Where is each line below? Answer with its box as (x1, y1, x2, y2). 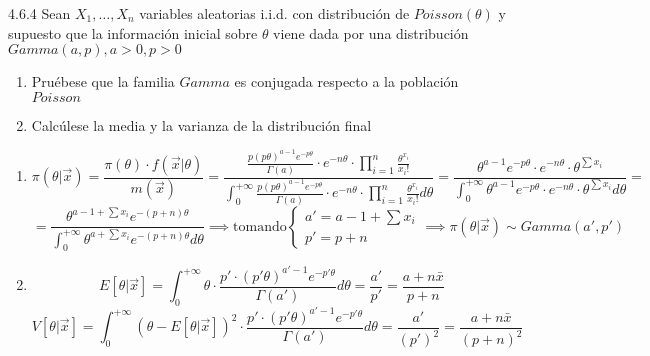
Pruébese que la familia (31, 71, 175, 92)
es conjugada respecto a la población (234, 71, 459, 92)
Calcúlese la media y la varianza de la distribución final (31, 114, 372, 135)
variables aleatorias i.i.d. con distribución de (139, 3, 410, 23)
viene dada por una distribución (273, 22, 469, 43)
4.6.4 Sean (8, 3, 71, 23)
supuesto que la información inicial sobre (8, 22, 258, 43)
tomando (233, 219, 287, 234)
